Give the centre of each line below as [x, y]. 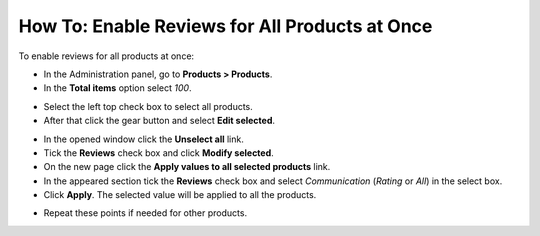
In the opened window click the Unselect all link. [143, 139]
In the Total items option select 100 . [117, 88]
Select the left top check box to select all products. [148, 106]
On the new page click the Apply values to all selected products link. [187, 167]
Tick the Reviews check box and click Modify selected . [158, 152]
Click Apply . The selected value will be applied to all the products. [180, 195]
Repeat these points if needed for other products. [145, 213]
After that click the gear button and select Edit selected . [159, 121]
